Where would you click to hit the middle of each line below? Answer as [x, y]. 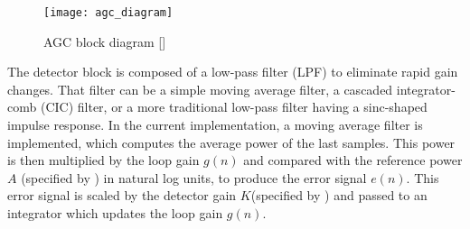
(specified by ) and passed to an [339, 195]
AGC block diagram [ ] [105, 41]
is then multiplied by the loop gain [103, 160]
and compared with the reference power [353, 160]
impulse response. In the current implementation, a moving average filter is [215, 125]
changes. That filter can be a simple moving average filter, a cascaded [200, 89]
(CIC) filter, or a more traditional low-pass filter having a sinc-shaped [234, 107]
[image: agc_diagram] [108, 13]
